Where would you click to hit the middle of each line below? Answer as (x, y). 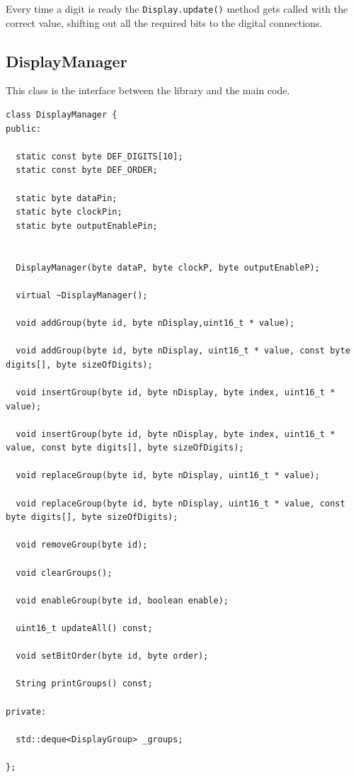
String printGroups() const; (84, 684)
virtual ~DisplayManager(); (82, 295)
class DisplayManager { (62, 115)
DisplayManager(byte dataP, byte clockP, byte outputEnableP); (168, 267)
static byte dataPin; (67, 198)
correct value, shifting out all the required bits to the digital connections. (164, 22)
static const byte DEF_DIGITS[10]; (99, 156)
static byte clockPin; (69, 212)
